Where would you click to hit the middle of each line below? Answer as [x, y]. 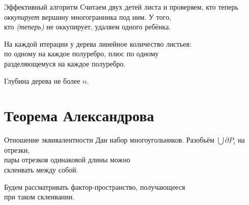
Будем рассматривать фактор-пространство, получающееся [95, 186]
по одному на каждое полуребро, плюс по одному [81, 54]
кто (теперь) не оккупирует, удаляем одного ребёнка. [88, 27]
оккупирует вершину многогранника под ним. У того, [88, 16]
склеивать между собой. [41, 170]
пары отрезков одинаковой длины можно [67, 160]
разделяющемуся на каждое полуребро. [65, 63]
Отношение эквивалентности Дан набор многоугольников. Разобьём [109, 140]
